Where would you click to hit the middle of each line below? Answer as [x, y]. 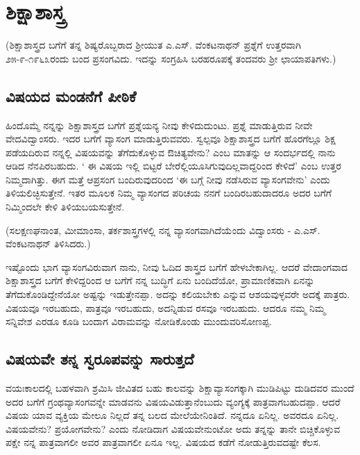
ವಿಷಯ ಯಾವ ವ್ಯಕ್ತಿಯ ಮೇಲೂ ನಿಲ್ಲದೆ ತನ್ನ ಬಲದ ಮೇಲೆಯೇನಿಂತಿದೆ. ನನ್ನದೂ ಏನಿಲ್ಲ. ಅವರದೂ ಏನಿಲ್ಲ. [172, 415]
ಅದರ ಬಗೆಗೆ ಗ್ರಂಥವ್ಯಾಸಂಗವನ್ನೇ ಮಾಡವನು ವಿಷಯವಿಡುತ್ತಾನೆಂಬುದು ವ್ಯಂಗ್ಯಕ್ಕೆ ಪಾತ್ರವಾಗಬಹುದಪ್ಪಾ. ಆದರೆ [173, 401]
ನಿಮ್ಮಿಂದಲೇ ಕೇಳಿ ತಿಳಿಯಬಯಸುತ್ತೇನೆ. [65, 207]
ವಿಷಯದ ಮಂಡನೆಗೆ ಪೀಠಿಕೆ [71, 96]
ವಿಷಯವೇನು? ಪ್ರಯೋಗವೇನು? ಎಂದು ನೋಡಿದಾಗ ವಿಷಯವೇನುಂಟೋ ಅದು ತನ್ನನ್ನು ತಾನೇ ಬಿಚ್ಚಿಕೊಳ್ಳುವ [173, 428]
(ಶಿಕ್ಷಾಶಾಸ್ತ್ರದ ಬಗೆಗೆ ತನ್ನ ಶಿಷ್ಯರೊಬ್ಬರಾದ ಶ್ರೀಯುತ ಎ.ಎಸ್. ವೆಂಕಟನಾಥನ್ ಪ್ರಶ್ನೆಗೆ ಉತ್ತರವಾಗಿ [153, 45]
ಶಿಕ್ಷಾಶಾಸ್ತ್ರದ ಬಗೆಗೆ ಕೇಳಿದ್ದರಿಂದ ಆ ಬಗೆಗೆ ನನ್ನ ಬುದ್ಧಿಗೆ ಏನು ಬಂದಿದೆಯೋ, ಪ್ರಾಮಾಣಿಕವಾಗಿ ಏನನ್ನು [160, 280]
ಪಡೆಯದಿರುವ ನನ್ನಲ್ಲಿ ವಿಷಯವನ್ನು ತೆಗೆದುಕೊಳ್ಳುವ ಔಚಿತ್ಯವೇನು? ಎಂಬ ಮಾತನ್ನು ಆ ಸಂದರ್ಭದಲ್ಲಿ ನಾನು [171, 152]
